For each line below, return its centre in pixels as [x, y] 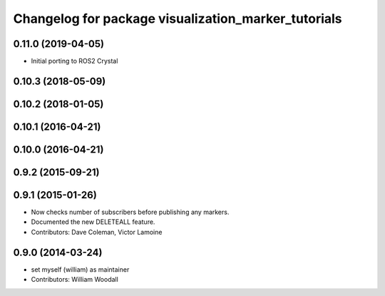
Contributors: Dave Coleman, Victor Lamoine [97, 232]
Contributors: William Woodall [75, 280]
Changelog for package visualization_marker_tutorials [178, 19]
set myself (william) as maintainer [80, 269]
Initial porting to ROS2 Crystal [75, 61]
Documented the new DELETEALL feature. [93, 222]
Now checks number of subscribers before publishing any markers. [130, 212]
